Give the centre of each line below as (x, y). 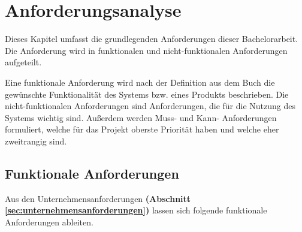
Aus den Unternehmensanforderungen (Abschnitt (98, 198)
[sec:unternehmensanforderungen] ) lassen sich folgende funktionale (136, 210)
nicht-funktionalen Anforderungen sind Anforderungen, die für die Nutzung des (150, 106)
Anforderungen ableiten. (49, 222)
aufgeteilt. (23, 62)
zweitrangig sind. (36, 141)
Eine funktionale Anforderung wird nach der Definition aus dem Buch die (140, 82)
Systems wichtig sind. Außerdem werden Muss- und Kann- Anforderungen (141, 117)
